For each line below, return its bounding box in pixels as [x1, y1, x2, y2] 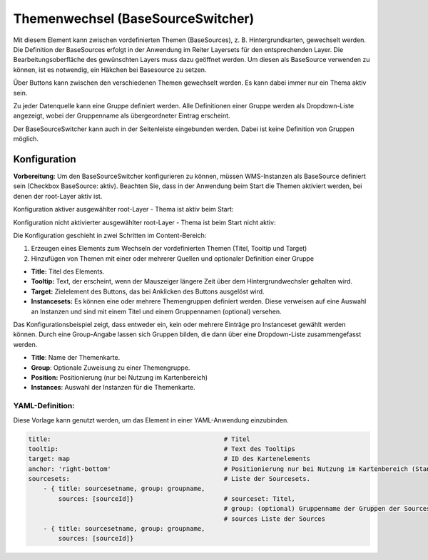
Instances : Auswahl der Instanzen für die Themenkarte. [31, 383, 195, 392]
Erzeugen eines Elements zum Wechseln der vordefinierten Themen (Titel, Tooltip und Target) [31, 244, 307, 253]
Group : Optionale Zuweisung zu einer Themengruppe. [31, 363, 190, 372]
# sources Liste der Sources [223, 514, 326, 523]
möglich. [13, 135, 39, 143]
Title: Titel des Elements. [31, 267, 105, 276]
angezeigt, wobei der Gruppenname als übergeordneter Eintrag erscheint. [13, 111, 231, 120]
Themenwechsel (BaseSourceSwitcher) [13, 11, 255, 26]
